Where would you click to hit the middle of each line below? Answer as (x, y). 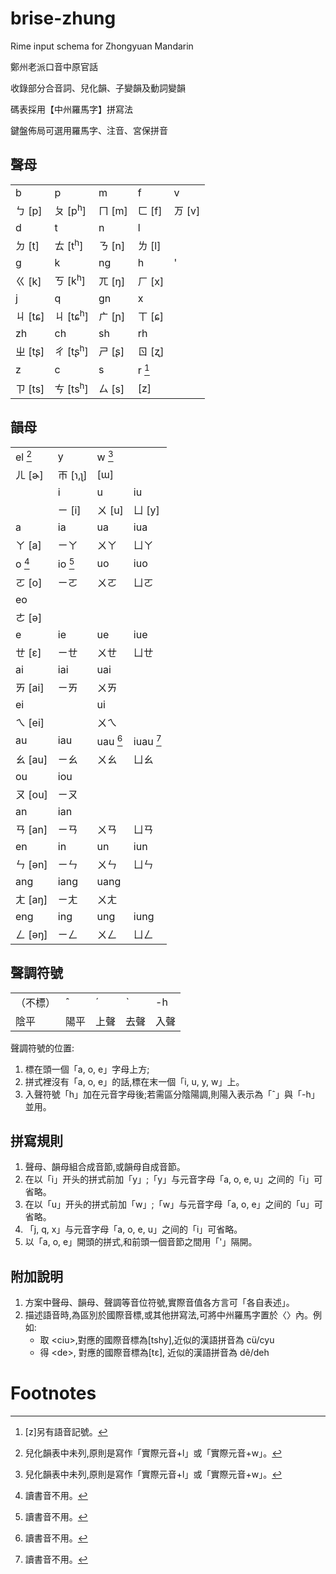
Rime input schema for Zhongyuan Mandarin (102, 46)
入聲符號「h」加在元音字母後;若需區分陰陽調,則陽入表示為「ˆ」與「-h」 (172, 1094)
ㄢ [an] (31, 829)
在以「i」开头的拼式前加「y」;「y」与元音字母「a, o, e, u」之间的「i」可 (173, 1179)
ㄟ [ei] (30, 722)
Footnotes (53, 1393)
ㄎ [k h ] (70, 280)
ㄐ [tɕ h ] (71, 315)
